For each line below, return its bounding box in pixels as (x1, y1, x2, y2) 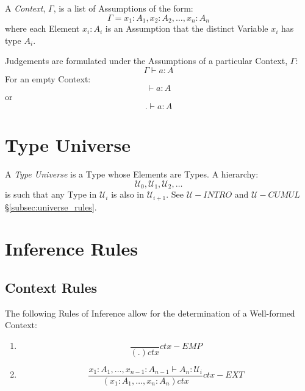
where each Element (5, 22, 80, 35)
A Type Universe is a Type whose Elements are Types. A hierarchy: (5, 168, 259, 181)
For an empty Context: (5, 72, 91, 85)
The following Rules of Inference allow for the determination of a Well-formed (5, 306, 295, 319)
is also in (111, 188, 145, 201)
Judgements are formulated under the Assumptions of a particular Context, (5, 54, 288, 67)
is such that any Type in (5, 188, 97, 201)
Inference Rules (5, 236, 138, 261)
